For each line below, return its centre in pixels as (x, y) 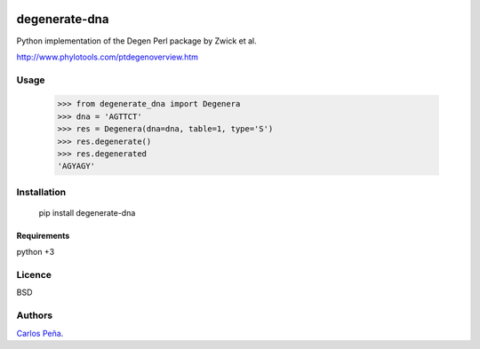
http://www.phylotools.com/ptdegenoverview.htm (108, 57)
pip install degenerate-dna (87, 212)
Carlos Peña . (40, 333)
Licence (34, 275)
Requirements (43, 235)
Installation (41, 192)
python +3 (36, 252)
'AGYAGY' (76, 166)
